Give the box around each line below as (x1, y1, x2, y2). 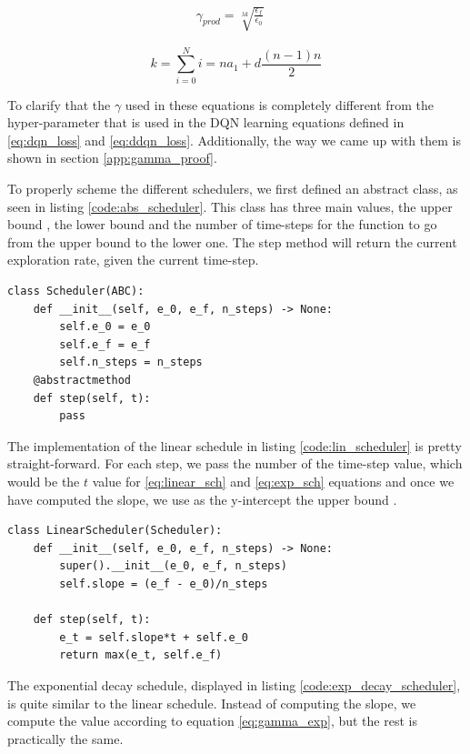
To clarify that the (7, 95, 111, 114)
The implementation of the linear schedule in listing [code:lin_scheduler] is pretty (7, 436, 462, 455)
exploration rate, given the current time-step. (7, 250, 259, 269)
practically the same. (7, 729, 124, 748)
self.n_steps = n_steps (59, 356, 203, 369)
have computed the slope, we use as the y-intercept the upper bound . (7, 489, 397, 508)
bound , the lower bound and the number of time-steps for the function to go (7, 215, 437, 234)
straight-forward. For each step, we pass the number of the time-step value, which (7, 454, 463, 473)
